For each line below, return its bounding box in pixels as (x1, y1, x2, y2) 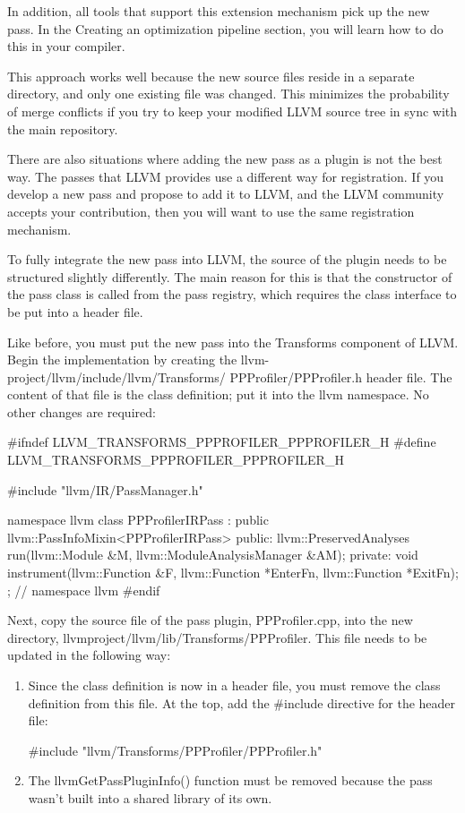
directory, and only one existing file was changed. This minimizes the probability (7, 84, 450, 103)
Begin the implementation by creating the (7, 350, 237, 369)
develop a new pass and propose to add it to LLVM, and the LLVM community (7, 184, 444, 203)
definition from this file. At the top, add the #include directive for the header (28, 693, 456, 712)
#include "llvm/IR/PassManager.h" (7, 480, 203, 499)
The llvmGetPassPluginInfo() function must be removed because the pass (28, 771, 433, 790)
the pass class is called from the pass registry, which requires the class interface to (7, 285, 457, 304)
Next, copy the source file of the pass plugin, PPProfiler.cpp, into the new (7, 611, 413, 629)
